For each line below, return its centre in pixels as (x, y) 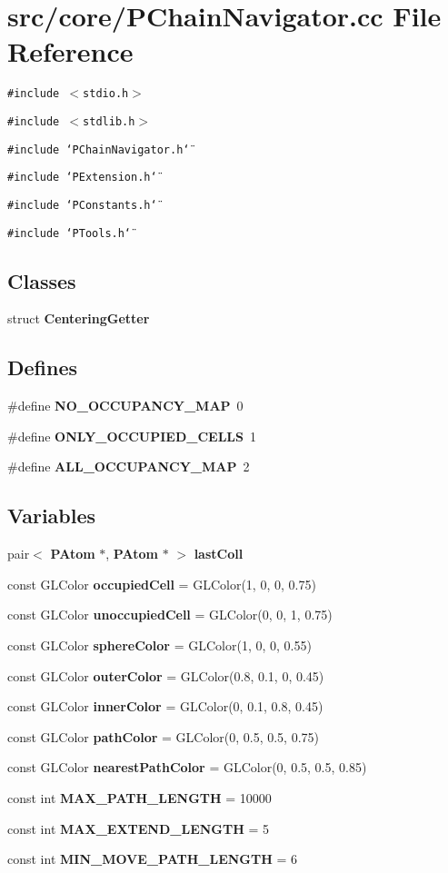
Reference (70, 51)
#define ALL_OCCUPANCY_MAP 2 (129, 466)
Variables (52, 516)
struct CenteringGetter (79, 318)
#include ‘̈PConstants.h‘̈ (82, 205)
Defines (43, 367)
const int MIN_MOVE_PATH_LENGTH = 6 (153, 859)
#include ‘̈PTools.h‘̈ (70, 233)
